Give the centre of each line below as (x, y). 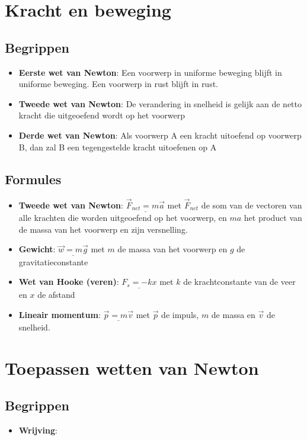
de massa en (233, 314)
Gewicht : (37, 249)
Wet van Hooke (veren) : (69, 282)
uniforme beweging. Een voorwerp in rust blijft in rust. (119, 84)
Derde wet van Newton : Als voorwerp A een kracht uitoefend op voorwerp (160, 135)
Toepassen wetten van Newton (132, 367)
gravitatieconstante (53, 261)
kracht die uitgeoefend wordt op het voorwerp (102, 115)
